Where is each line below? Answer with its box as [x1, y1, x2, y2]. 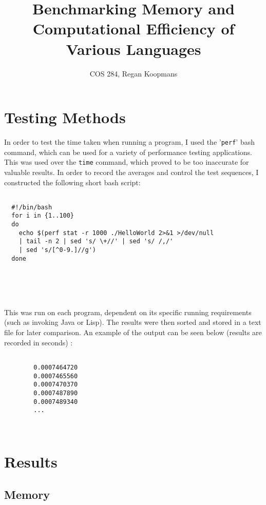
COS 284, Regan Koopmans [89, 68, 178, 79]
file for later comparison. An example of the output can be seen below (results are [4, 327, 262, 338]
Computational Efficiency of [32, 18, 235, 39]
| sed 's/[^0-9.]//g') [18, 246, 96, 254]
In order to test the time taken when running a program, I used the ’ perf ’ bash [4, 137, 255, 147]
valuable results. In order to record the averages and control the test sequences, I [4, 166, 259, 177]
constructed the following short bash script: [4, 177, 141, 187]
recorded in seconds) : [4, 337, 73, 347]
